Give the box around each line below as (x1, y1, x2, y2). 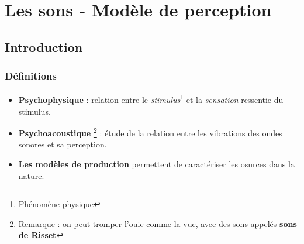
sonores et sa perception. (18, 138, 107, 150)
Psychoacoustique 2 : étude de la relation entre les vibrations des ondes (18, 125, 282, 139)
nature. (18, 169, 44, 181)
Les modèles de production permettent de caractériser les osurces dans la (18, 158, 295, 170)
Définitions (5, 68, 57, 83)
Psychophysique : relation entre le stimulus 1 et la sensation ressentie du (18, 92, 284, 106)
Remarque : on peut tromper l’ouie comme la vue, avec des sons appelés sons (18, 217, 297, 229)
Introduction (5, 37, 83, 56)
